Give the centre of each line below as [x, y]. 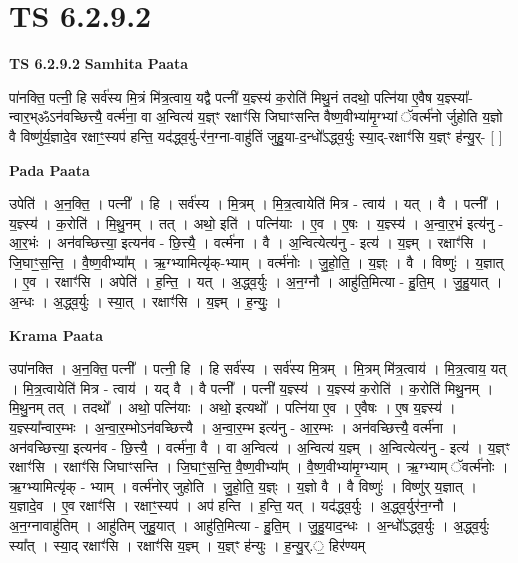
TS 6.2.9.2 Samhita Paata [99, 63]
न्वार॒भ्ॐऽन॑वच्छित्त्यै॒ [55, 116]
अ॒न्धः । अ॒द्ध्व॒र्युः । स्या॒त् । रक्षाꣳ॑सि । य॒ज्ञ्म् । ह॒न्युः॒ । [145, 301]
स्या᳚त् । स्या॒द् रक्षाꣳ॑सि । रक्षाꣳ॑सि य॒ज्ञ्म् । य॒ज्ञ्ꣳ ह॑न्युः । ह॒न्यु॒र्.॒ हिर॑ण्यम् [187, 544]
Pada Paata [49, 169]
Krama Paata [56, 334]
